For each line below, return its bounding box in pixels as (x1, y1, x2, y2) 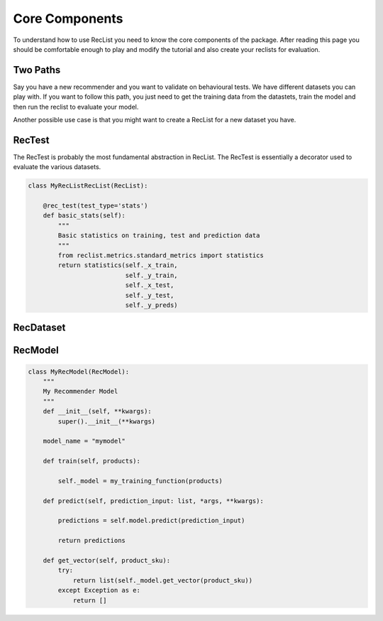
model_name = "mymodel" (43, 437, 126, 445)
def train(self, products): (43, 457, 141, 465)
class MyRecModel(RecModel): (28, 367, 130, 376)
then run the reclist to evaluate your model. (13, 102, 139, 111)
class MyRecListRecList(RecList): (28, 182, 148, 190)
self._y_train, (125, 271, 178, 279)
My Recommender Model (43, 387, 118, 396)
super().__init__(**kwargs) (57, 417, 156, 426)
